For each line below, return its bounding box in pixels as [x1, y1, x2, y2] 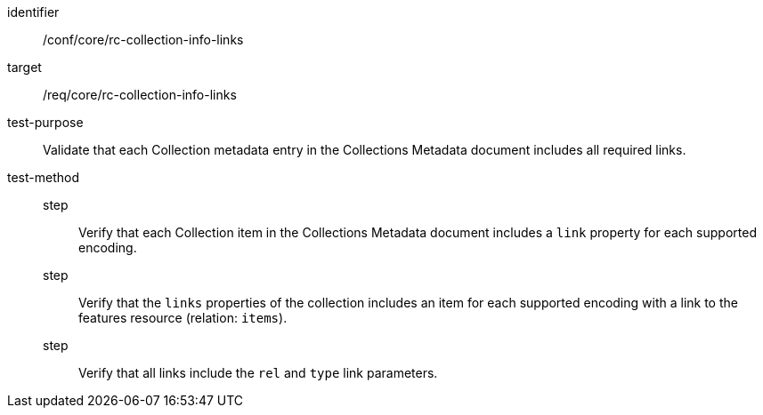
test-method [7, 170, 79, 185]
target [7, 60, 42, 75]
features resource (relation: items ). [78, 310, 288, 325]
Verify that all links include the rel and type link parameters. [78, 365, 438, 380]
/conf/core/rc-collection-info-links [43, 32, 244, 47]
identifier [7, 4, 60, 20]
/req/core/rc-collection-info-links [43, 87, 237, 102]
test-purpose [7, 115, 84, 130]
